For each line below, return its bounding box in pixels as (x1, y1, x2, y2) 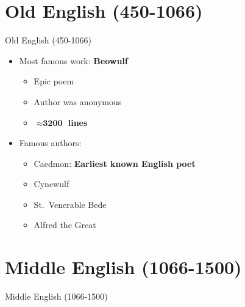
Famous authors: (19, 136, 82, 149)
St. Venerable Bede (34, 198, 107, 210)
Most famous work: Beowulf (19, 54, 128, 67)
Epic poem (34, 75, 74, 87)
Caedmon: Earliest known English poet (34, 157, 196, 169)
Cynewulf (34, 177, 69, 190)
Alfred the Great (34, 218, 96, 231)
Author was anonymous (34, 95, 122, 108)
